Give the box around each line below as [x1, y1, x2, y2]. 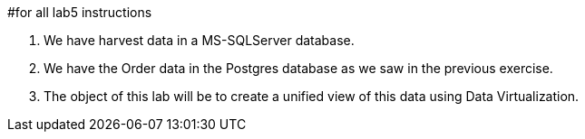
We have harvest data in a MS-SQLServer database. [44, 32, 355, 48]
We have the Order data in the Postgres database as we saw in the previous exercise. [44, 60, 553, 76]
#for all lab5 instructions [7, 5, 152, 20]
